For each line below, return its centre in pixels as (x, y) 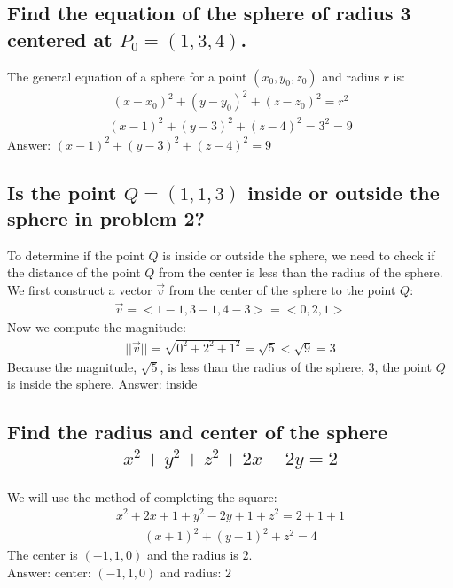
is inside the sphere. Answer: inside (102, 384)
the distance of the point (74, 272)
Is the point (62, 192)
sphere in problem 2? (106, 218)
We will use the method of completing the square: (142, 496)
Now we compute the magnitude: (97, 326)
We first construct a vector (80, 290)
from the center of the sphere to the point (282, 290)
